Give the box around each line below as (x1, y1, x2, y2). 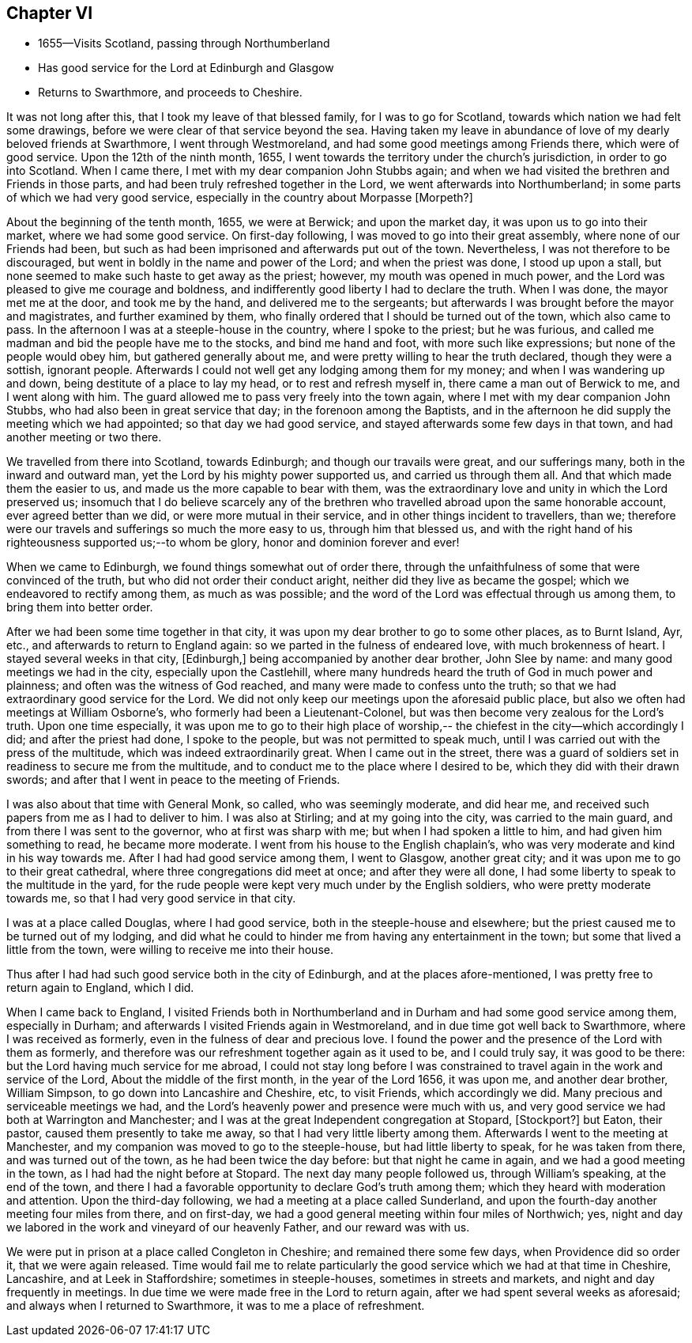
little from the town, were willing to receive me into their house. (6, 943, 333, 957)
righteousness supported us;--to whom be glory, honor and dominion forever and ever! (6, 535, 460, 550)
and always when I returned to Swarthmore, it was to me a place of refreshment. (6, 1299, 425, 1313)
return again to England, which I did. (6, 981, 194, 995)
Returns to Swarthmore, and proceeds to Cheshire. (38, 85, 303, 100)
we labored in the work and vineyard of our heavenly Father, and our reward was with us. (6, 1220, 470, 1235)
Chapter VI (6, 3, 93, 23)
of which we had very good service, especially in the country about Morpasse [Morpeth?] (6, 191, 473, 205)
